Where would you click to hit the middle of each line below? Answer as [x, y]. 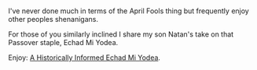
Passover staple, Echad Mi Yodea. [63, 43]
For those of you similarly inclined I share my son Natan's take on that [121, 34]
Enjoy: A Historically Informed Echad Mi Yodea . [84, 58]
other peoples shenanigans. [53, 19]
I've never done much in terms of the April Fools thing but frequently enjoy [128, 11]
